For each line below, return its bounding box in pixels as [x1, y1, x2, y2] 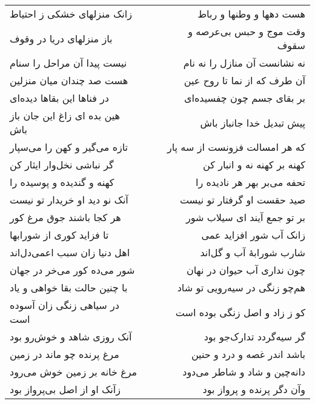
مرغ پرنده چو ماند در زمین [10, 347, 119, 361]
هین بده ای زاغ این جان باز [10, 108, 120, 122]
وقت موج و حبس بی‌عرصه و [188, 24, 305, 38]
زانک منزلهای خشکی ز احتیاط [10, 7, 132, 21]
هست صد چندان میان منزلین [10, 73, 128, 87]
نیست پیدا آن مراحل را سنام [10, 56, 127, 70]
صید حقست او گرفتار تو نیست [179, 193, 305, 207]
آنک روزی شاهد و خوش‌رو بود [10, 329, 132, 343]
